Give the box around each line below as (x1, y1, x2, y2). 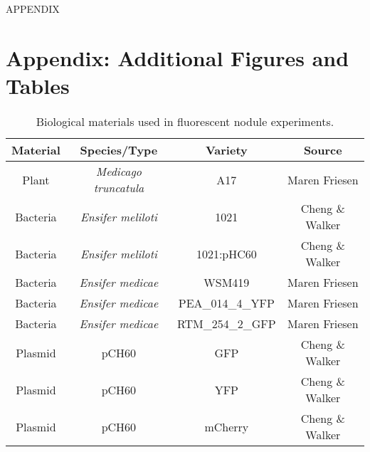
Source (303, 142, 342, 159)
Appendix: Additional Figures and (6, 43, 349, 72)
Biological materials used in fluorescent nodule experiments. (36, 113, 334, 130)
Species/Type (80, 142, 158, 159)
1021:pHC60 (196, 245, 257, 262)
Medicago (95, 163, 142, 180)
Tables (6, 71, 70, 100)
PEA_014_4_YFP (178, 295, 275, 312)
